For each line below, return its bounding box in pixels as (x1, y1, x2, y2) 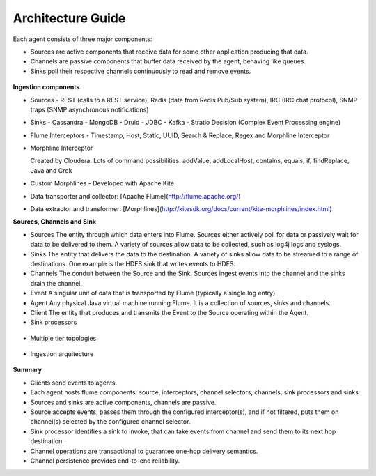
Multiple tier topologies (30, 334, 97, 342)
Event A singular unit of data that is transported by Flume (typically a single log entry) (30, 289, 276, 298)
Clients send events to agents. (30, 378, 118, 387)
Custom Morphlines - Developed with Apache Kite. (30, 179, 176, 187)
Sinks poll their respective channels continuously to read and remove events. (30, 67, 251, 75)
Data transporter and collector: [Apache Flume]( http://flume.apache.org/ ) (30, 192, 241, 200)
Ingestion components (13, 83, 80, 91)
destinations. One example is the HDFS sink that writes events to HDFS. (30, 259, 236, 268)
